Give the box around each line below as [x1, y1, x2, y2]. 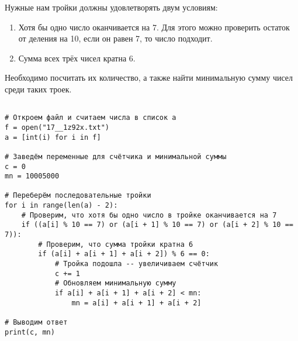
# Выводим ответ [5, 318, 68, 326]
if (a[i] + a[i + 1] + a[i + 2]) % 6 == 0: [38, 250, 210, 259]
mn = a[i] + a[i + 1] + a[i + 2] [71, 298, 202, 307]
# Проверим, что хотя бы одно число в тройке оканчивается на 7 [21, 211, 277, 219]
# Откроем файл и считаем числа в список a [5, 113, 176, 122]
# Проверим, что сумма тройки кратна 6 [38, 240, 193, 249]
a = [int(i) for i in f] [5, 133, 101, 142]
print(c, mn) [5, 328, 55, 336]
